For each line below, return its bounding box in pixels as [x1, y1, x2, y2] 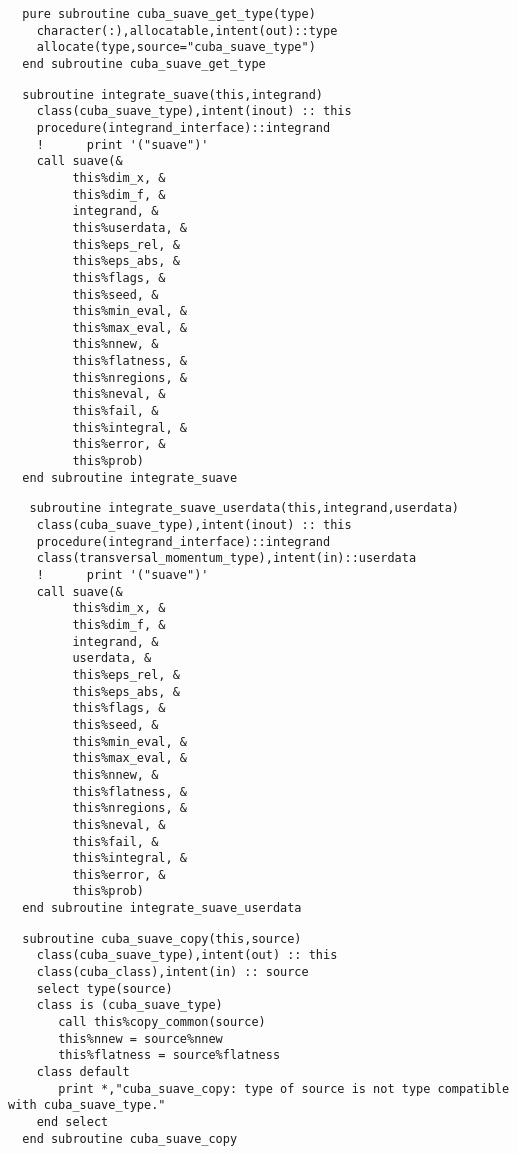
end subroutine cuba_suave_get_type [22, 56, 266, 71]
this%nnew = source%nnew [58, 1031, 223, 1046]
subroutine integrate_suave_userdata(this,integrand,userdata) [29, 501, 460, 516]
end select [36, 1115, 109, 1129]
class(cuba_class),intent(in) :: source [36, 965, 309, 980]
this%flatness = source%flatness [58, 1048, 281, 1063]
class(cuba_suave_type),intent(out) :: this [36, 948, 338, 963]
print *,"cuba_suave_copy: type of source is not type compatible [58, 1081, 510, 1096]
